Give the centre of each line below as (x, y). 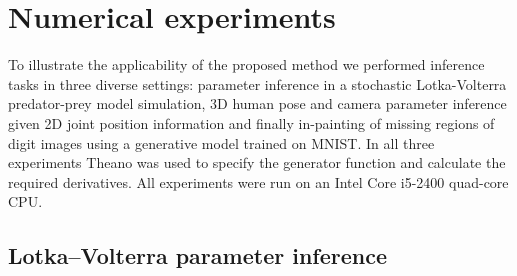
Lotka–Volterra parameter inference (197, 255)
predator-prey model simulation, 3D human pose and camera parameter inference (257, 103)
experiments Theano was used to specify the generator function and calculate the (257, 162)
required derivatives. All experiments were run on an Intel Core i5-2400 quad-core (258, 181)
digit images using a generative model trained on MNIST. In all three (221, 142)
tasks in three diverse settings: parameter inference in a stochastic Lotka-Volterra (257, 83)
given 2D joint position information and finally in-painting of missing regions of (251, 122)
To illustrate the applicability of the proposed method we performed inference (246, 64)
